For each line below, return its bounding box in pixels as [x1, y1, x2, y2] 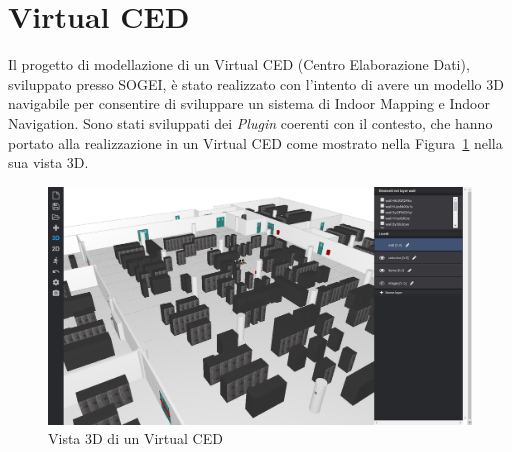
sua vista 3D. [8, 152, 89, 173]
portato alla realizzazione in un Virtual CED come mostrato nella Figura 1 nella [8, 132, 503, 153]
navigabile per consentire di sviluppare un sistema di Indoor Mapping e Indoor [8, 93, 491, 114]
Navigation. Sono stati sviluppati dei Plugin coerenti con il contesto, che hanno [8, 112, 493, 133]
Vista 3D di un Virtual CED [48, 428, 223, 449]
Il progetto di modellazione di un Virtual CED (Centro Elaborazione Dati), [8, 54, 470, 75]
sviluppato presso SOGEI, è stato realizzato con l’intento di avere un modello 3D [8, 73, 504, 94]
